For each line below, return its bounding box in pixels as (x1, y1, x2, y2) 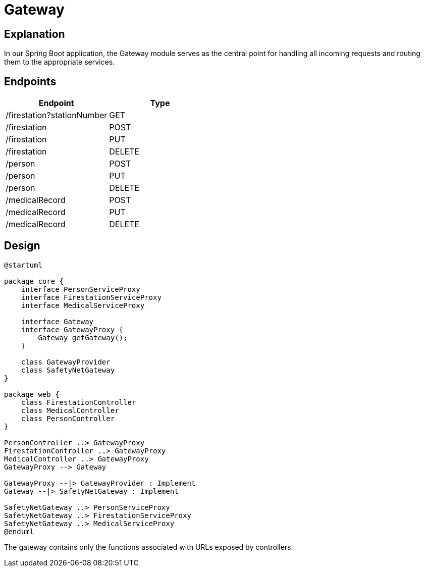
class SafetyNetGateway (21, 366, 115, 374)
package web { (4, 390, 60, 398)
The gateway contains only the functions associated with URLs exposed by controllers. (4, 542, 293, 551)
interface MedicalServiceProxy (21, 301, 145, 309)
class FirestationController (21, 398, 136, 406)
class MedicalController (21, 406, 119, 414)
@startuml (4, 261, 42, 269)
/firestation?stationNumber (6, 110, 108, 121)
